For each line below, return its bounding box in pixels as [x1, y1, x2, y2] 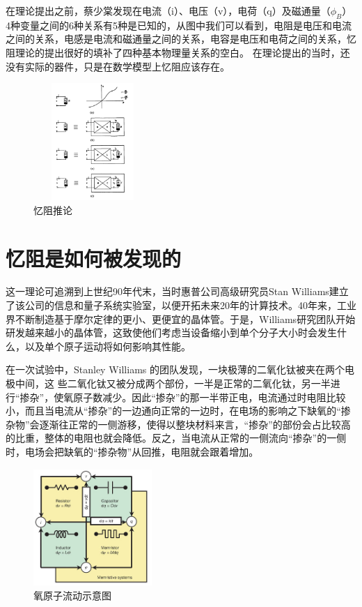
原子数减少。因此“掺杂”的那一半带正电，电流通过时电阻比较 [73, 389, 346, 404]
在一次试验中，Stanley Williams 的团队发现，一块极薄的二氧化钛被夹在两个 [6, 362, 345, 377]
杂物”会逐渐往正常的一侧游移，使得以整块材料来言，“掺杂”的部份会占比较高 [6, 417, 351, 431]
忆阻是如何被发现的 [6, 243, 182, 272]
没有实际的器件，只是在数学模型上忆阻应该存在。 [6, 59, 230, 73]
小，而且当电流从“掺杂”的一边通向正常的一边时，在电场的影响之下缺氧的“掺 [6, 403, 351, 418]
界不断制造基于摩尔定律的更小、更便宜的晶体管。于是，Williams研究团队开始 [6, 311, 356, 326]
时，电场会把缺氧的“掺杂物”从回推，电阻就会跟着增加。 [6, 444, 259, 459]
